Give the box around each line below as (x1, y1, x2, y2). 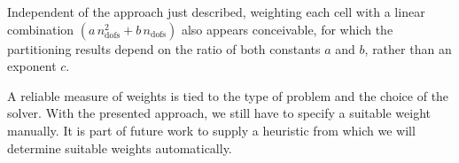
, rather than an (364, 39, 452, 58)
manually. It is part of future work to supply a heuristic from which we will (7, 120, 416, 139)
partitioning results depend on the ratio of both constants (7, 39, 321, 58)
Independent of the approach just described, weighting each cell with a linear (7, 3, 425, 20)
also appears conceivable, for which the (181, 19, 393, 38)
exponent (7, 57, 57, 75)
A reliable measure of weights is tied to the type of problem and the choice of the (7, 86, 449, 105)
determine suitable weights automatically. (7, 138, 232, 157)
